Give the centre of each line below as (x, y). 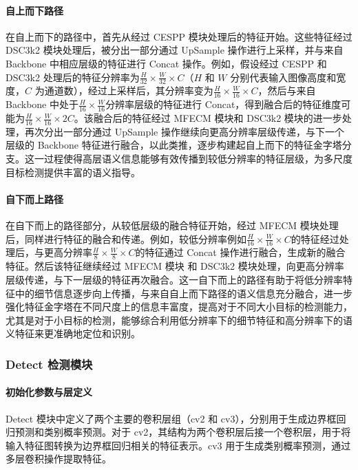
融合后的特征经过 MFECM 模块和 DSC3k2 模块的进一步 (218, 118)
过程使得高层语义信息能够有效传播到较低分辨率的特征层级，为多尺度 (198, 159)
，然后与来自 (287, 90)
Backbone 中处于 (42, 104)
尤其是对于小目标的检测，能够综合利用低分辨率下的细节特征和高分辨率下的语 (179, 320)
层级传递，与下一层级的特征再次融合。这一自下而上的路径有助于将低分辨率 (174, 279)
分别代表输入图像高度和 (283, 77)
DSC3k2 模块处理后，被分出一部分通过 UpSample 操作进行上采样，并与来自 (175, 50)
